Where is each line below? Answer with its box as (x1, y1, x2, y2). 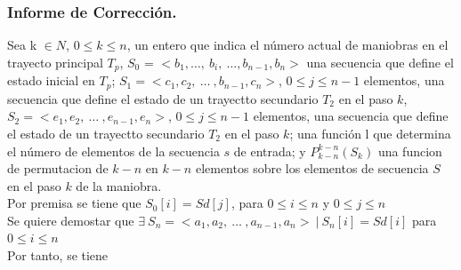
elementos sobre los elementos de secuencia (195, 159, 429, 178)
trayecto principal (7, 52, 103, 71)
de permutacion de (7, 159, 109, 178)
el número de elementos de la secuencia (7, 141, 220, 160)
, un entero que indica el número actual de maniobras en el (126, 36, 449, 54)
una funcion (377, 141, 442, 160)
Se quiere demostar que (7, 210, 134, 229)
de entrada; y (233, 141, 306, 160)
